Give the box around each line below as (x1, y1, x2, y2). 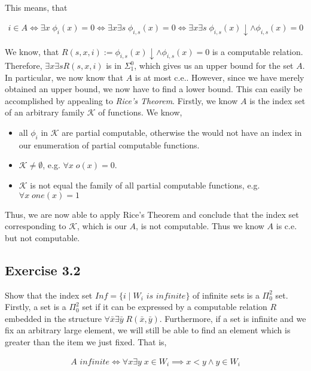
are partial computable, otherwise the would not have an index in (62, 126, 302, 138)
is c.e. (276, 220, 297, 232)
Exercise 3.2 (5, 260, 81, 279)
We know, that (5, 45, 59, 57)
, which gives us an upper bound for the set (134, 59, 294, 72)
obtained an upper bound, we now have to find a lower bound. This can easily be (5, 83, 303, 95)
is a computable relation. (212, 45, 303, 57)
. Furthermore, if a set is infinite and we (159, 312, 306, 324)
